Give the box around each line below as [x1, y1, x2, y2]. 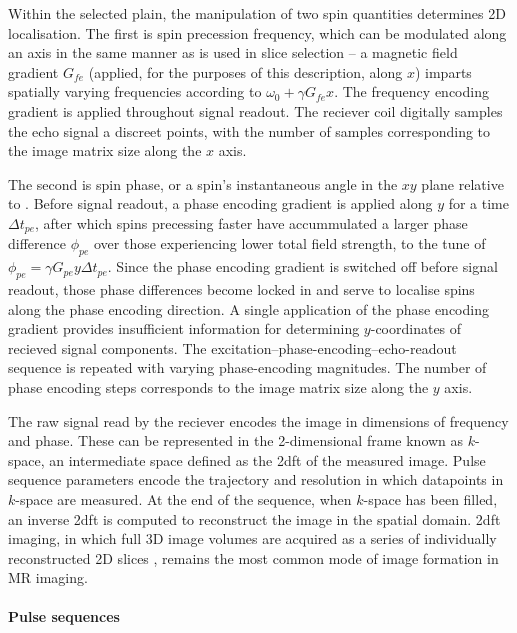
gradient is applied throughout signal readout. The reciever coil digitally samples [8, 100, 503, 121]
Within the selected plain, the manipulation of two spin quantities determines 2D [8, 3, 506, 23]
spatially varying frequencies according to [8, 81, 262, 102]
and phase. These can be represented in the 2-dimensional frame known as [8, 430, 464, 451]
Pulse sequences [8, 606, 120, 627]
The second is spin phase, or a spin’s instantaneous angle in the [8, 173, 398, 194]
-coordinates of [370, 318, 462, 339]
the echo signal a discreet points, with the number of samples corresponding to [8, 120, 491, 141]
